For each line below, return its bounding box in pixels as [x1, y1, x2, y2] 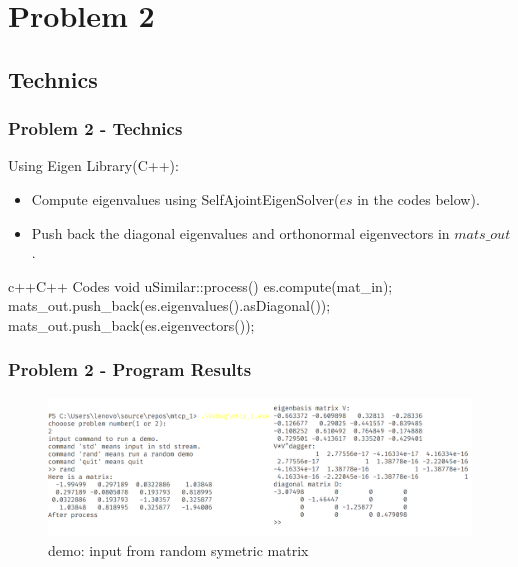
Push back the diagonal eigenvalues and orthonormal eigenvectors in [31, 222, 450, 243]
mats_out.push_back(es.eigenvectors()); [8, 314, 255, 335]
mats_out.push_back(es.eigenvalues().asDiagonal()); [8, 295, 331, 316]
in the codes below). [357, 188, 480, 209]
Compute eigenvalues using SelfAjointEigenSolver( [31, 188, 340, 209]
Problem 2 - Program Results [8, 357, 252, 382]
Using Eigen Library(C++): [8, 155, 179, 176]
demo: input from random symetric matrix [48, 539, 309, 560]
